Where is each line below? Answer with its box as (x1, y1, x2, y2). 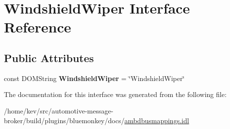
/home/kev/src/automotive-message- (4, 105, 114, 115)
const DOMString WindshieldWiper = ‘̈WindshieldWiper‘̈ (4, 73, 185, 83)
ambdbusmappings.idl (124, 115, 189, 125)
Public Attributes (4, 50, 94, 65)
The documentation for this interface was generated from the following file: (4, 89, 227, 99)
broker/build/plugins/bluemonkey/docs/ (4, 115, 125, 125)
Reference (4, 17, 71, 37)
